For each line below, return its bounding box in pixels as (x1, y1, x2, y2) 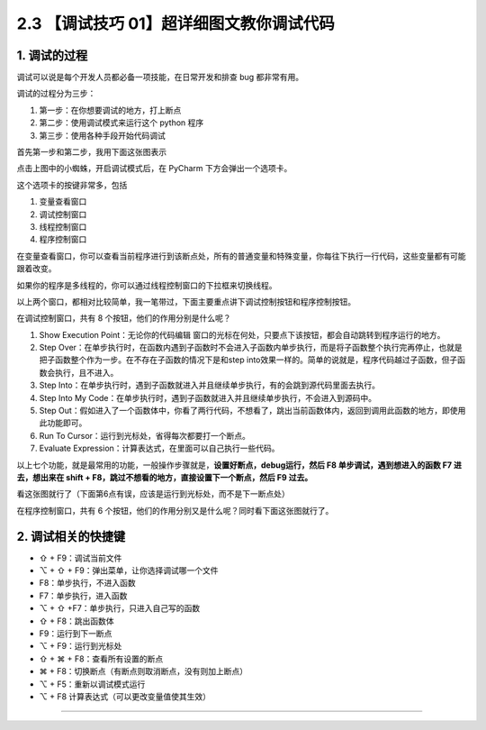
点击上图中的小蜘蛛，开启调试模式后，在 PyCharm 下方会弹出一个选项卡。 (16, 163, 292, 174)
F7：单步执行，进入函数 (39, 590, 128, 601)
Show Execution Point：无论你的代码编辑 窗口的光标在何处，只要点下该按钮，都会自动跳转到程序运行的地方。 (39, 329, 445, 340)
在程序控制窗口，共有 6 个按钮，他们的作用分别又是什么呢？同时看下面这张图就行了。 (16, 505, 334, 516)
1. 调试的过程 (16, 48, 88, 63)
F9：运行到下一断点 (39, 628, 112, 639)
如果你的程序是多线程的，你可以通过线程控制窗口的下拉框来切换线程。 (16, 279, 277, 290)
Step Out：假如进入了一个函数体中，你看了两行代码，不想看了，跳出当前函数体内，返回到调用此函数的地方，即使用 (39, 406, 466, 416)
